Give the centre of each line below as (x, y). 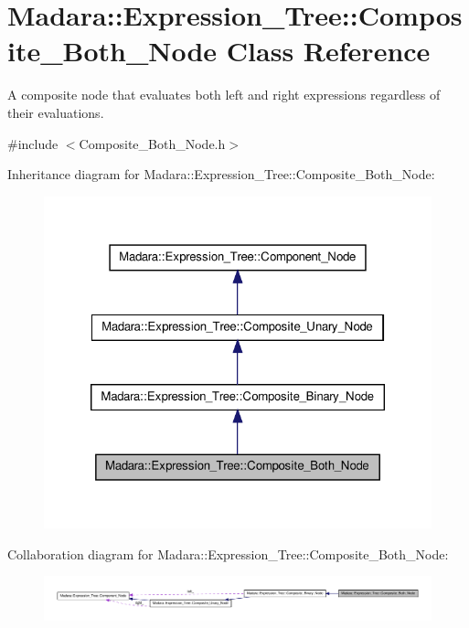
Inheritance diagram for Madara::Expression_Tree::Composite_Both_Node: (221, 174)
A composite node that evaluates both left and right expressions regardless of (224, 95)
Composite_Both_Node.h (152, 143)
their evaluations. (56, 112)
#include (33, 143)
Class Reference (328, 51)
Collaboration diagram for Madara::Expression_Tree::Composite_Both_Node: (228, 553)
